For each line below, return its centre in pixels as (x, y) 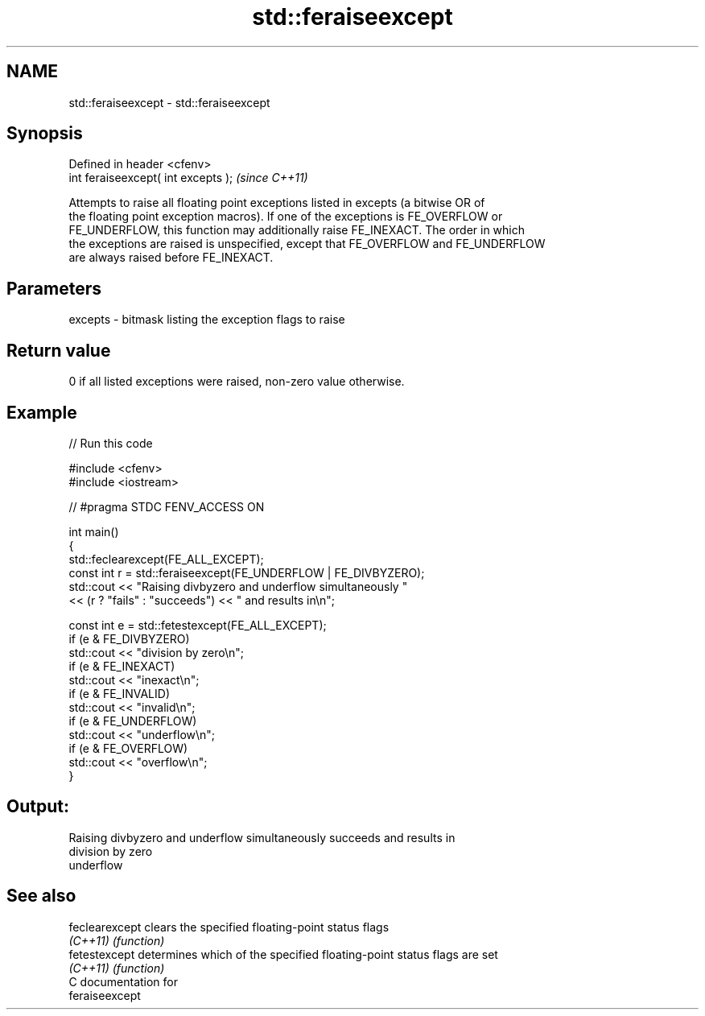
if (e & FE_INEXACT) (122, 666)
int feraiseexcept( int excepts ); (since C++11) (188, 178)
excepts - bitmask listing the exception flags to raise (207, 320)
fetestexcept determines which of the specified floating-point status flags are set (283, 954)
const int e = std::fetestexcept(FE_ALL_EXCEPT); (198, 625)
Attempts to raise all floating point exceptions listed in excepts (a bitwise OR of (277, 203)
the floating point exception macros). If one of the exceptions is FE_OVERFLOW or (286, 217)
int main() (94, 531)
